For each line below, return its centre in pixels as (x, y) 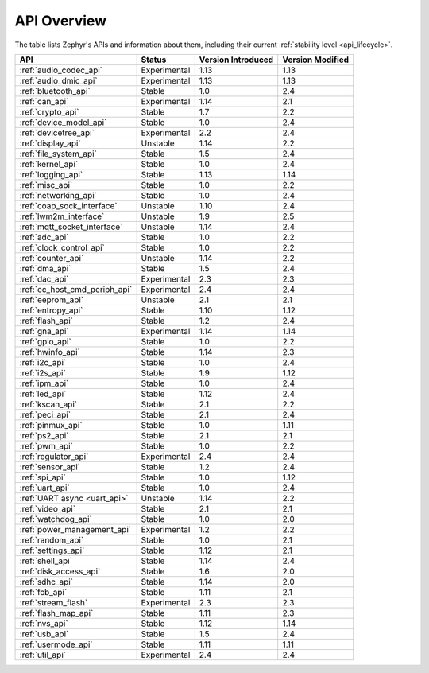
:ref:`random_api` (52, 539)
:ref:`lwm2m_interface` (62, 216)
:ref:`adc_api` (44, 237)
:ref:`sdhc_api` (46, 582)
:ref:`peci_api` (45, 414)
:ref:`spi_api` (43, 477)
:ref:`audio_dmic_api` (59, 80)
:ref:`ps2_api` (44, 435)
